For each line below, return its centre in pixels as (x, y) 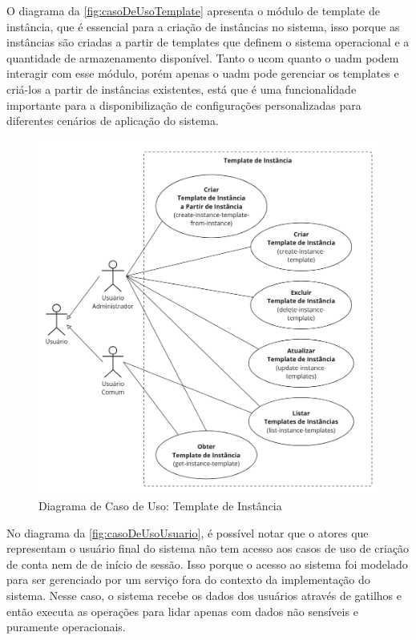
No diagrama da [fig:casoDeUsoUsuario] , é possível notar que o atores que (188, 532)
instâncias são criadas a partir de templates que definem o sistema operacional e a (208, 42)
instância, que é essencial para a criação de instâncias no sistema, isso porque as (203, 26)
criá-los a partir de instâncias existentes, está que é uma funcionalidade (182, 89)
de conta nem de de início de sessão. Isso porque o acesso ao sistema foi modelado (207, 564)
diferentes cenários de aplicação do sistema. (113, 121)
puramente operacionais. (66, 627)
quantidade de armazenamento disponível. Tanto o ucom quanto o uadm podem (203, 57)
